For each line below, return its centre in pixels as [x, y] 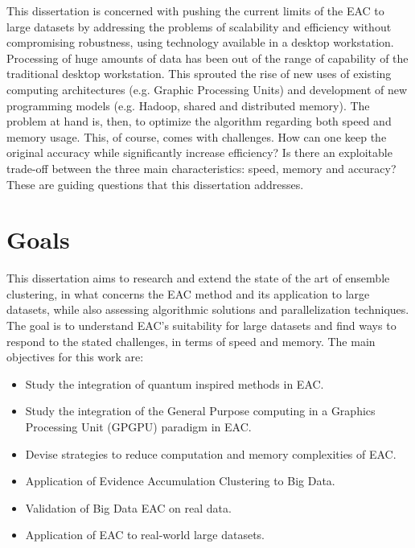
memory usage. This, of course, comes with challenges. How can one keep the [197, 136]
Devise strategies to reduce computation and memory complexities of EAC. [211, 453]
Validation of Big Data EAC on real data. [128, 507]
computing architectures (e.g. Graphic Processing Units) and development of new [207, 89]
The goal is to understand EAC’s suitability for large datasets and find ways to [201, 326]
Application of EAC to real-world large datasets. [145, 535]
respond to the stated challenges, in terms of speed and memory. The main [191, 341]
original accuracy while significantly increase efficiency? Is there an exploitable [199, 152]
